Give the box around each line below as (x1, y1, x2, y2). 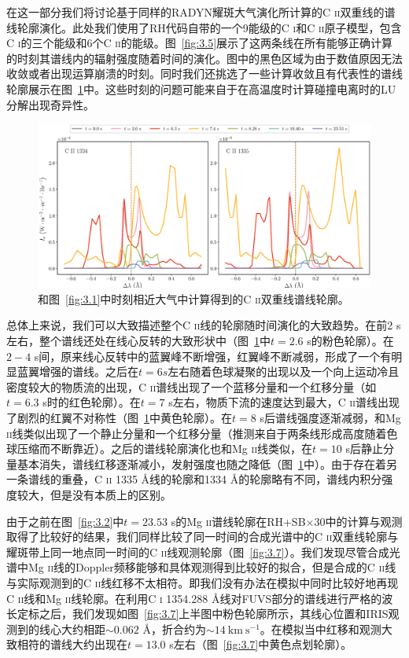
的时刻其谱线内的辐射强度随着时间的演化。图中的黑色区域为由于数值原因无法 (6, 50, 403, 66)
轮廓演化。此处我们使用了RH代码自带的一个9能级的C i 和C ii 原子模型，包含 (17, 19, 402, 35)
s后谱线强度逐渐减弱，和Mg (260, 410, 401, 425)
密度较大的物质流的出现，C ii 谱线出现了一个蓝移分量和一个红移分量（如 (6, 378, 377, 395)
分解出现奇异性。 (6, 96, 94, 112)
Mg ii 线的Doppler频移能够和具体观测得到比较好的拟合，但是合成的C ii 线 (28, 559, 396, 575)
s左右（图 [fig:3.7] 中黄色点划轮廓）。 (169, 636, 352, 652)
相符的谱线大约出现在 (17, 636, 127, 652)
